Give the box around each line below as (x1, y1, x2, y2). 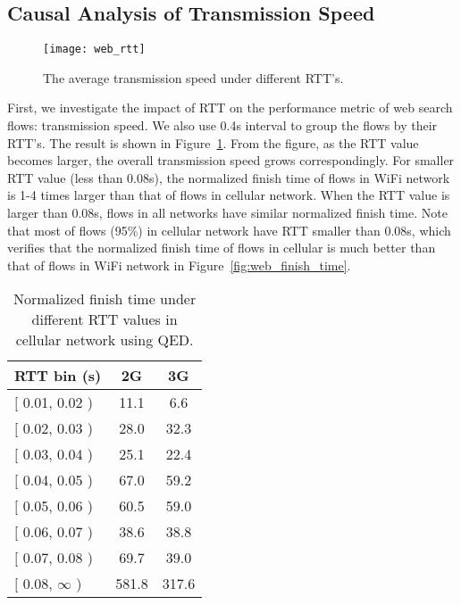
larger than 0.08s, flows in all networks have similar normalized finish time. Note (7, 203, 448, 222)
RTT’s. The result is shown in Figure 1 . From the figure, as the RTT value (7, 133, 419, 152)
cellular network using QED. (15, 329, 194, 351)
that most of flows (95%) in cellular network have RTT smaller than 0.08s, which (7, 220, 451, 239)
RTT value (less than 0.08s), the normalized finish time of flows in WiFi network (7, 168, 450, 186)
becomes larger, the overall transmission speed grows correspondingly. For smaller (7, 151, 455, 170)
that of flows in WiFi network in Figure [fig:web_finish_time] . (7, 255, 351, 274)
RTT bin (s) (14, 365, 102, 386)
